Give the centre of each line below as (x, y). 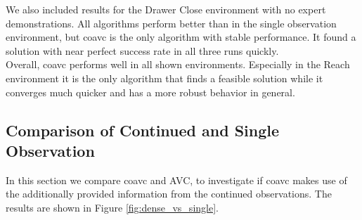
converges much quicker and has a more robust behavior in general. (150, 92)
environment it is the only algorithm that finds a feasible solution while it (164, 78)
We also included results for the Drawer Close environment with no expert (166, 9)
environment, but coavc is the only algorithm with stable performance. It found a (181, 37)
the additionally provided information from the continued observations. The (169, 194)
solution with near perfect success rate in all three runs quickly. (142, 50)
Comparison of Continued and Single (143, 130)
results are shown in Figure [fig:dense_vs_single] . (112, 207)
